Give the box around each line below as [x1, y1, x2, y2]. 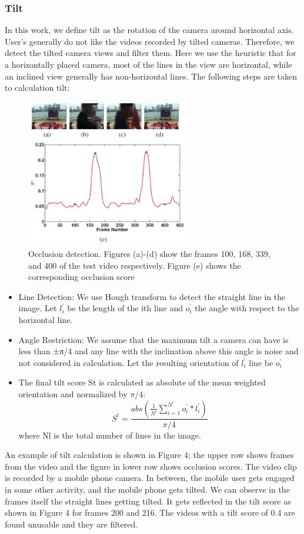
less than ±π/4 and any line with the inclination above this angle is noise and [18, 345, 299, 357]
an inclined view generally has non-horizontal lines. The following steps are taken [5, 70, 298, 82]
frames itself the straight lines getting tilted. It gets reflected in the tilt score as [5, 495, 291, 507]
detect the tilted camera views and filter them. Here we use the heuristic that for [5, 47, 296, 59]
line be [249, 356, 273, 368]
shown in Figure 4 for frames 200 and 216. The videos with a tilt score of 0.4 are [5, 506, 295, 519]
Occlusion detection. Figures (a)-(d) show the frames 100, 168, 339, [28, 247, 270, 259]
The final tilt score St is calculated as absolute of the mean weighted [18, 376, 266, 388]
